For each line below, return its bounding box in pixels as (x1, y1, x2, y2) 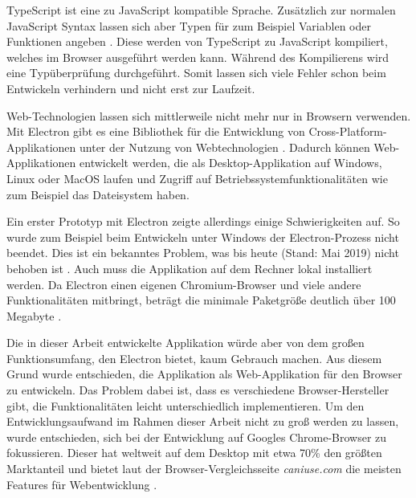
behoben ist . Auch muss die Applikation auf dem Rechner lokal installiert (6, 259, 373, 276)
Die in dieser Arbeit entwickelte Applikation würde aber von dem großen (6, 334, 365, 351)
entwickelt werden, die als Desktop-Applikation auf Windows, (80, 154, 382, 171)
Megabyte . (6, 307, 62, 324)
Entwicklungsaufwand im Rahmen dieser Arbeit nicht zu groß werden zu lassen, (6, 413, 399, 430)
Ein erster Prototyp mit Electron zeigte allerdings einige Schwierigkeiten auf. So (6, 213, 400, 230)
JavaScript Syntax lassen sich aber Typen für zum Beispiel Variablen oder (6, 17, 371, 34)
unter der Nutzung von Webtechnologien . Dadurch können (80, 138, 370, 155)
